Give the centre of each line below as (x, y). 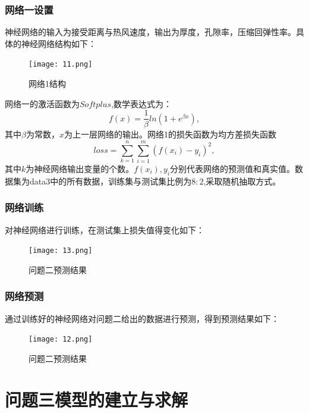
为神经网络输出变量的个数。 (80, 169)
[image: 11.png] (61, 65)
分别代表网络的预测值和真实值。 (233, 169)
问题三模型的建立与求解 (97, 399)
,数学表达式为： (142, 103)
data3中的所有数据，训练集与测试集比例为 (111, 181)
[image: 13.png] (61, 251)
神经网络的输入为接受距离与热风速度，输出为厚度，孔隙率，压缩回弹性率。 (150, 32)
